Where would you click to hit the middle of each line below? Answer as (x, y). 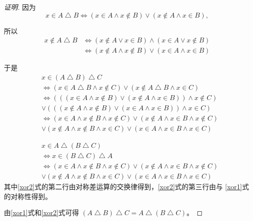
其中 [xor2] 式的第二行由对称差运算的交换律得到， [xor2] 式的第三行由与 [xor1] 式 (126, 187)
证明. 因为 (20, 7)
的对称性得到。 (28, 196)
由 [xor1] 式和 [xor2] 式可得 (42, 212)
